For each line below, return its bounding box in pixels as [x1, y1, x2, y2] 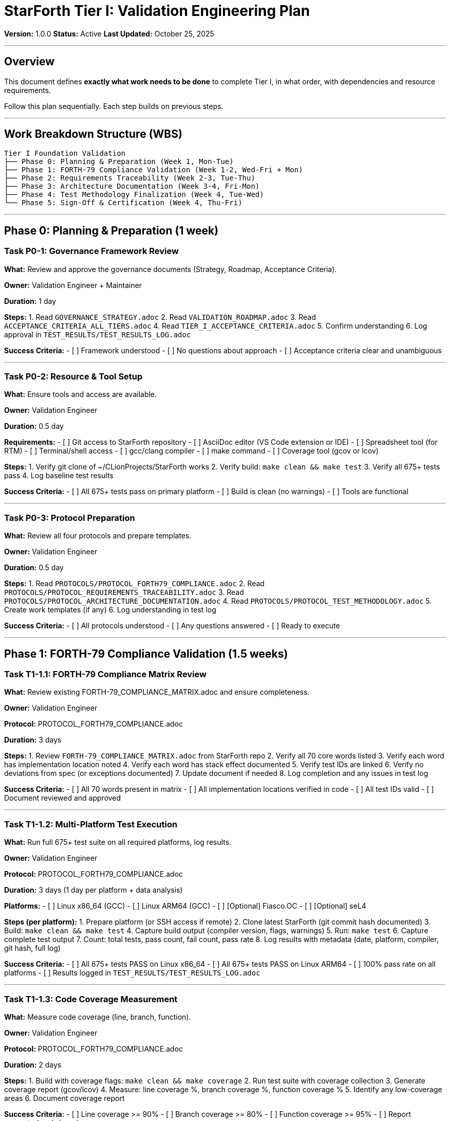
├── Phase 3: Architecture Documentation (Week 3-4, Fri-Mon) [4, 182, 260, 191]
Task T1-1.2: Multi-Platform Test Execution [4, 819, 178, 829]
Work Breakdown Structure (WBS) [4, 128, 182, 141]
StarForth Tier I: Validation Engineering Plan [4, 2, 310, 20]
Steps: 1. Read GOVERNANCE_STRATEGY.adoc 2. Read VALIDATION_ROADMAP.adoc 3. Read [4, 312, 316, 321]
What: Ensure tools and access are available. [4, 390, 157, 399]
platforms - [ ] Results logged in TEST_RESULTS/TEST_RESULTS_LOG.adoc [4, 968, 260, 978]
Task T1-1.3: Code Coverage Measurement [4, 993, 178, 1004]
